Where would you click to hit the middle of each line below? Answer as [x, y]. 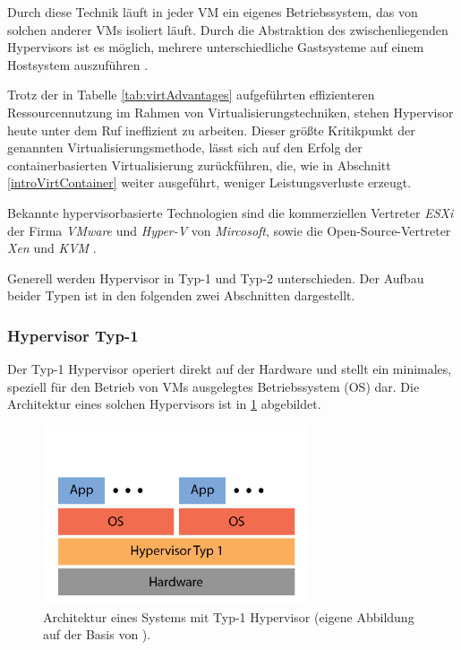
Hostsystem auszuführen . [78, 64]
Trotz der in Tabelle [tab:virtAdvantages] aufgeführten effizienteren [191, 95]
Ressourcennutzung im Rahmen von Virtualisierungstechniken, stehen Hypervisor [230, 112]
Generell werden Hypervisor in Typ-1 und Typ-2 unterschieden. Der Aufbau [216, 277]
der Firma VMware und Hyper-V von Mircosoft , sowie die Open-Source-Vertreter [229, 230]
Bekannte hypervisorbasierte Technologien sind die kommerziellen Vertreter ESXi [230, 212]
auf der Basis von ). [97, 634]
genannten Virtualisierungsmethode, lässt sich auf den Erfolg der [185, 147]
